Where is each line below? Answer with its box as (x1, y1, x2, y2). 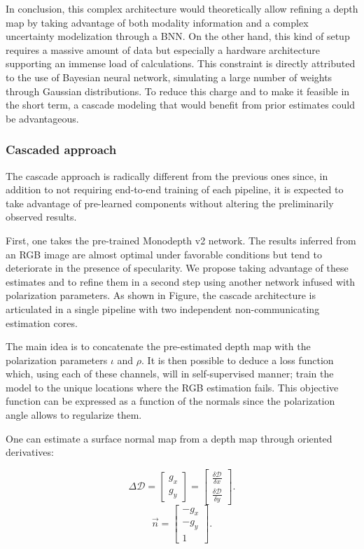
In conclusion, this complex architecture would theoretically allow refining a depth (6, 1, 358, 15)
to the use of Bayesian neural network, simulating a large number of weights (6, 69, 332, 84)
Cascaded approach (6, 141, 117, 158)
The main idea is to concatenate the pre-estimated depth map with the (6, 339, 311, 354)
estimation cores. (6, 315, 78, 330)
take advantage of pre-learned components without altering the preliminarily (6, 195, 334, 210)
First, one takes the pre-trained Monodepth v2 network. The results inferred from (6, 232, 356, 247)
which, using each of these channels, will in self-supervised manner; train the (6, 366, 334, 381)
